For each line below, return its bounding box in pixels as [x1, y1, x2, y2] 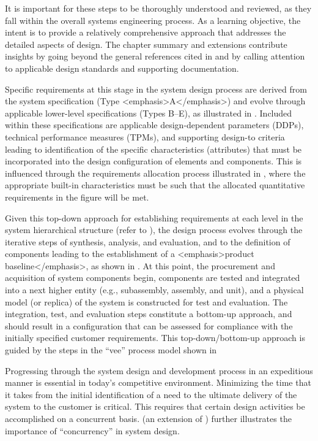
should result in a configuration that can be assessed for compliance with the [5, 319, 293, 332]
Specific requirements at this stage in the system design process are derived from [5, 82, 307, 95]
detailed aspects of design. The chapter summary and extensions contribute [5, 37, 287, 50]
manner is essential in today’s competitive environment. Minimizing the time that [5, 376, 311, 389]
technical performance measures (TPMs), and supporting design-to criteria [5, 130, 285, 143]
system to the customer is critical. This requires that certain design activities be [5, 400, 305, 413]
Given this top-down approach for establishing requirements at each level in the [5, 211, 303, 224]
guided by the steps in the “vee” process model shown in [5, 343, 217, 356]
